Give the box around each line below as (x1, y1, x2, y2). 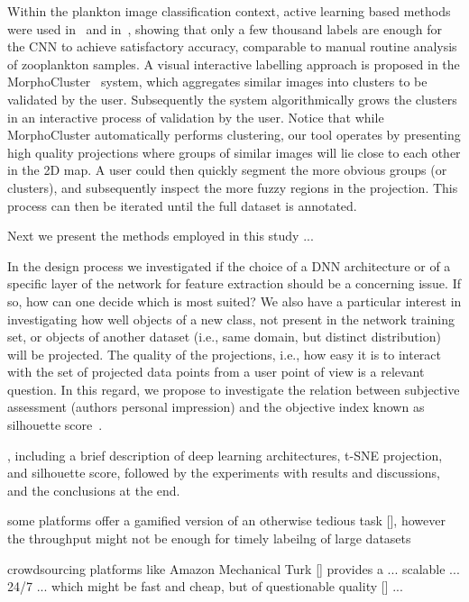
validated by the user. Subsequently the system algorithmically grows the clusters (7, 89, 457, 108)
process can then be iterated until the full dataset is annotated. (7, 196, 357, 214)
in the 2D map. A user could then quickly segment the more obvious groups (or (7, 160, 447, 179)
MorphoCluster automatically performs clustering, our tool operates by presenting (7, 125, 461, 144)
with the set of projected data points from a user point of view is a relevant (7, 362, 425, 381)
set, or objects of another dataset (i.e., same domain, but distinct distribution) (7, 327, 441, 346)
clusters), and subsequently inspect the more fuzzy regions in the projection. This (7, 178, 458, 196)
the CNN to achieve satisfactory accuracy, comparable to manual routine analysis (7, 37, 457, 56)
